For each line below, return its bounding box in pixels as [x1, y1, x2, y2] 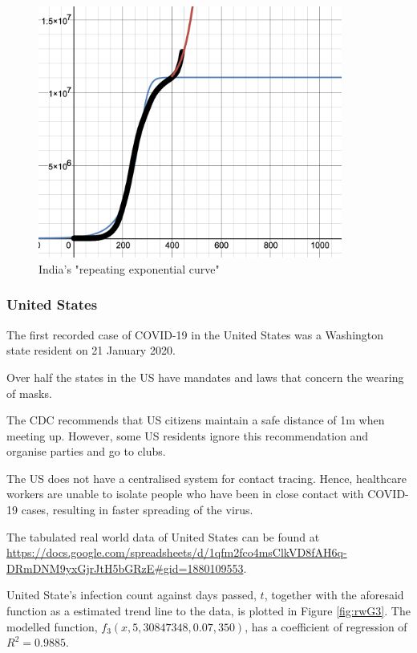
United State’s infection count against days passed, [6, 586, 257, 603]
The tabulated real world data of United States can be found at [6, 528, 320, 545]
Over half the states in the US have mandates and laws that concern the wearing [6, 368, 404, 385]
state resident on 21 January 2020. [6, 342, 176, 359]
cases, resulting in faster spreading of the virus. [21, 501, 253, 518]
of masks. [6, 384, 52, 401]
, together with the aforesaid [264, 586, 404, 603]
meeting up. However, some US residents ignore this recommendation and [6, 427, 369, 444]
